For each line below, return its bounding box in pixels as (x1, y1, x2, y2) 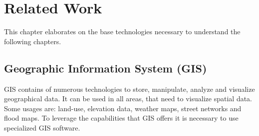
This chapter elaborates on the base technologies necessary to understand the (4, 26, 241, 37)
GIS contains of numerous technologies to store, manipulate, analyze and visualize (4, 83, 255, 94)
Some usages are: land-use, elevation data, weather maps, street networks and (4, 103, 242, 113)
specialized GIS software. (4, 122, 80, 133)
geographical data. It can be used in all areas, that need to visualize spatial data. (4, 93, 252, 104)
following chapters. (4, 36, 61, 46)
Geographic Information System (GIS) (4, 60, 207, 75)
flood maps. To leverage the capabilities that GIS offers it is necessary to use (4, 113, 239, 123)
